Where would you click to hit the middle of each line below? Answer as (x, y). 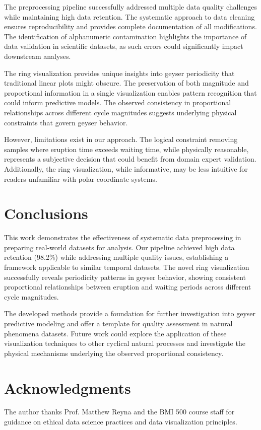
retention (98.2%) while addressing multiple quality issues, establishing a (116, 257)
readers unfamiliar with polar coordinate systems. (81, 178)
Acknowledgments (68, 387)
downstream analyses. (38, 56)
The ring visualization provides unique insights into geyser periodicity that (119, 73)
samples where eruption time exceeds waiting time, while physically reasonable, (126, 149)
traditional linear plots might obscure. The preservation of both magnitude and (126, 83)
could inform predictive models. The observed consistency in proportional (118, 102)
